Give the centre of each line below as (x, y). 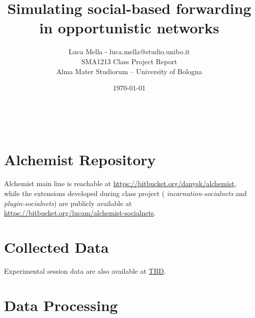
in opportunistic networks (129, 28)
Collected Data (56, 247)
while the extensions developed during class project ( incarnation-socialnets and (126, 193)
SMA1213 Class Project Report (129, 61)
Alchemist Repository (80, 159)
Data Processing (61, 305)
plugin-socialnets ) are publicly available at (68, 203)
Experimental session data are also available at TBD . (85, 270)
